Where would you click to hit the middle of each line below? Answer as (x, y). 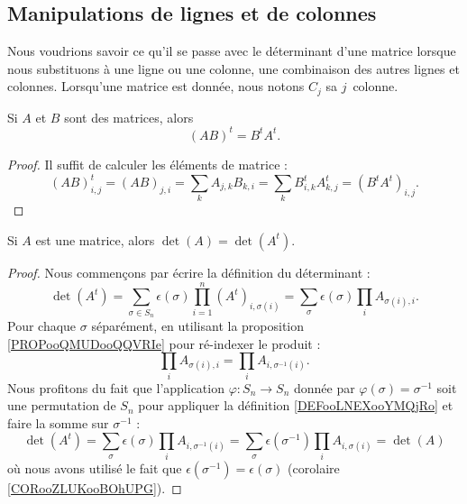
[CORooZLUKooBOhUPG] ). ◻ (95, 487)
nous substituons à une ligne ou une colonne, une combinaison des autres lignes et (233, 68)
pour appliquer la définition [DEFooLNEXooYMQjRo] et (296, 405)
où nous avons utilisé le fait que (95, 467)
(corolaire (314, 467)
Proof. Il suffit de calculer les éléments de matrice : (147, 164)
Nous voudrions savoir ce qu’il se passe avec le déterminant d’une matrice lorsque (232, 51)
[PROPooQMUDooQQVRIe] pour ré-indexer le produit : (164, 343)
